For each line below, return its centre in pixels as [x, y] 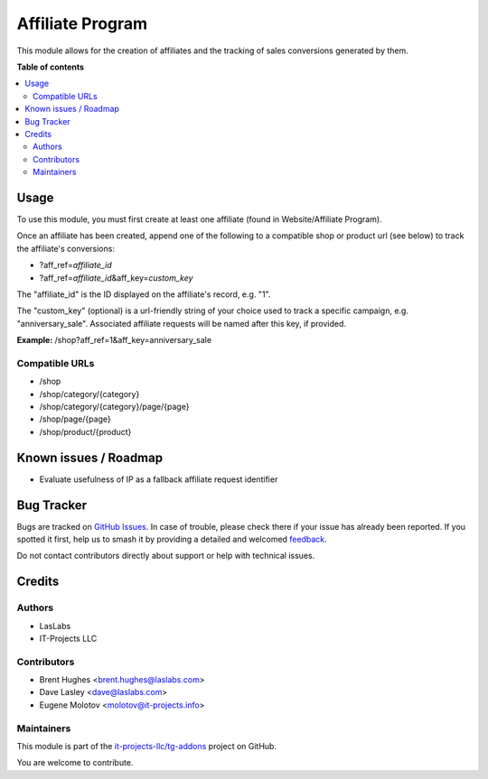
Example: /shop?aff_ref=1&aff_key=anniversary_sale [114, 340]
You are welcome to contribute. [75, 763]
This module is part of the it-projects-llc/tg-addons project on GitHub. [147, 746]
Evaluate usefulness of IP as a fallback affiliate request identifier [159, 479]
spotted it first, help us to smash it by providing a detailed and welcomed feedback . [172, 539]
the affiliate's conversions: [66, 248]
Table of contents [51, 67]
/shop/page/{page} [75, 419]
